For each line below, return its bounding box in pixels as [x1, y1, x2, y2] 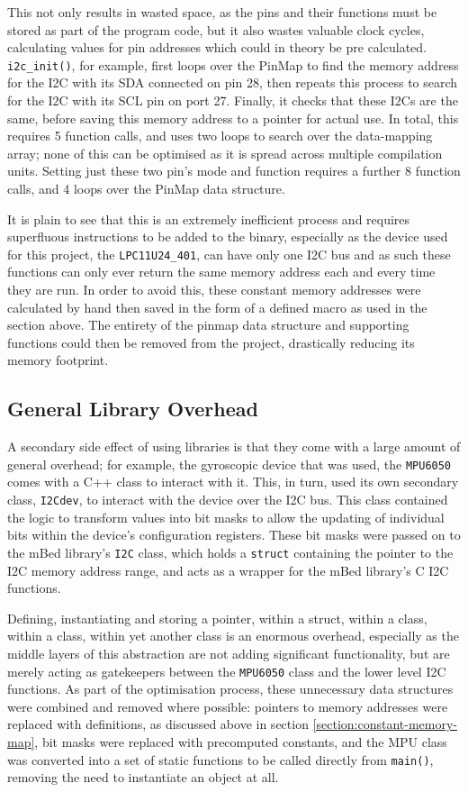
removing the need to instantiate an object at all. [7, 768, 279, 787]
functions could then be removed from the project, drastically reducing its [7, 332, 415, 351]
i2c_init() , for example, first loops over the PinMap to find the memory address [7, 55, 459, 74]
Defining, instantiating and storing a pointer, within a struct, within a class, [7, 608, 427, 627]
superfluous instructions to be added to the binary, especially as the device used [7, 227, 448, 246]
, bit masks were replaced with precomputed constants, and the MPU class [34, 732, 447, 751]
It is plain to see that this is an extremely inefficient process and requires [7, 209, 410, 228]
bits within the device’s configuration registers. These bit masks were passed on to [7, 525, 461, 544]
